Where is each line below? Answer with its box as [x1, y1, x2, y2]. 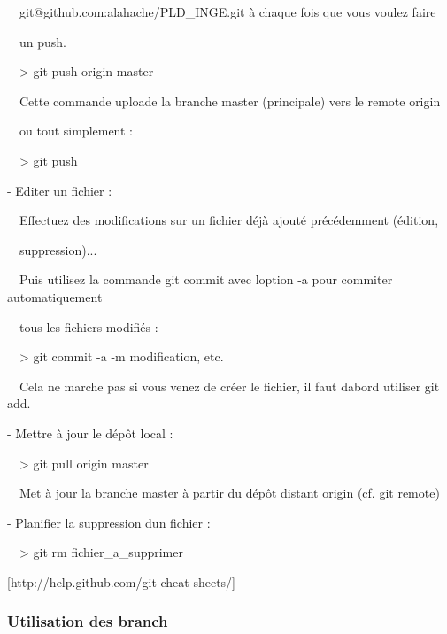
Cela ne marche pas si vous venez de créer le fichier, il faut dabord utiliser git [19, 376, 440, 395]
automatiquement [7, 287, 103, 305]
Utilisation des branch [7, 610, 168, 632]
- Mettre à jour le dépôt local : [7, 423, 173, 442]
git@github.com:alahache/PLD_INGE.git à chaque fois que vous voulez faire [19, 3, 436, 20]
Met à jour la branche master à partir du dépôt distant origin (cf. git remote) [19, 483, 440, 502]
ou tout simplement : [19, 121, 134, 140]
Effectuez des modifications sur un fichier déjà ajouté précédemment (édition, [19, 211, 439, 229]
